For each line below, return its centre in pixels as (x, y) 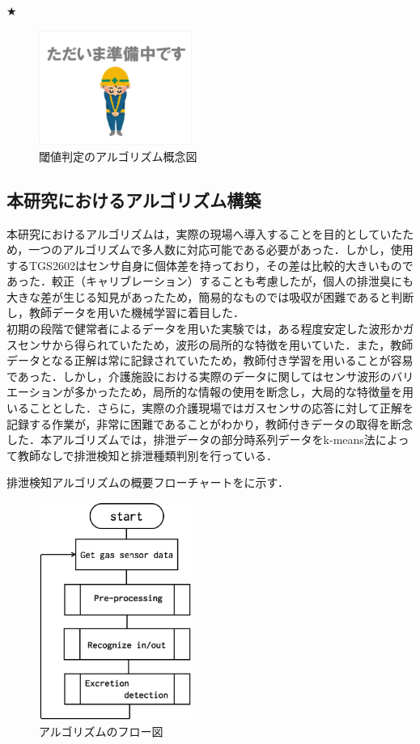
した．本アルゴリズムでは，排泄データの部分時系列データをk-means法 (191, 440)
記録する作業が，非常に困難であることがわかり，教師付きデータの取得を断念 (210, 423)
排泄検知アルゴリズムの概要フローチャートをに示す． (148, 482)
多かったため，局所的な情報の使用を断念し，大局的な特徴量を (238, 392)
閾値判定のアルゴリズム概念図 (118, 156)
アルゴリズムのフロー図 (101, 731)
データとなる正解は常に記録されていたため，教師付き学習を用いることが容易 (210, 360)
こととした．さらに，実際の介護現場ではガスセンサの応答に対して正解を (221, 408)
